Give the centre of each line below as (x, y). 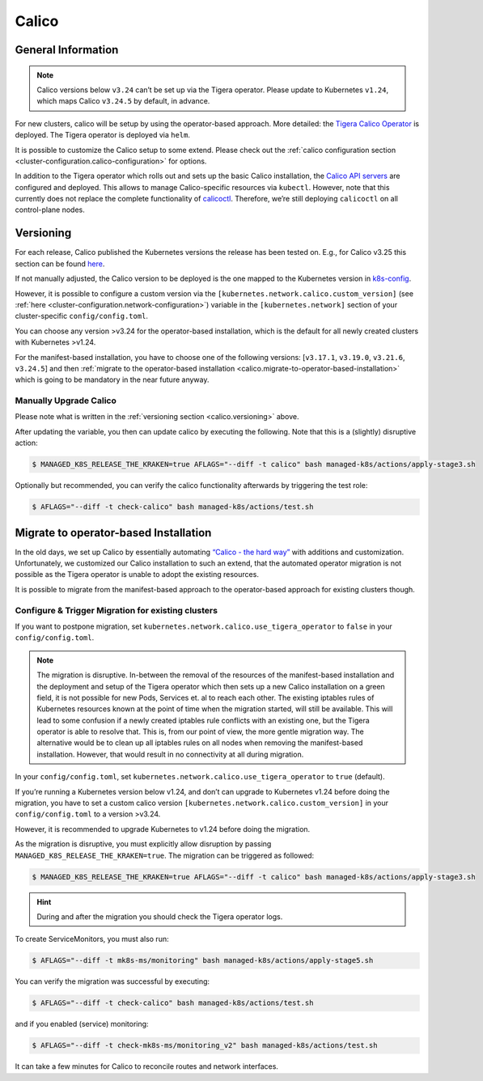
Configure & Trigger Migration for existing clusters (117, 610)
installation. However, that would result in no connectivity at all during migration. (170, 754)
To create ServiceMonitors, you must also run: (92, 939)
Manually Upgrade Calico (66, 401)
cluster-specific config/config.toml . (82, 316)
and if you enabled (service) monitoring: (82, 1024)
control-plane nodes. (50, 210)
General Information (67, 50)
